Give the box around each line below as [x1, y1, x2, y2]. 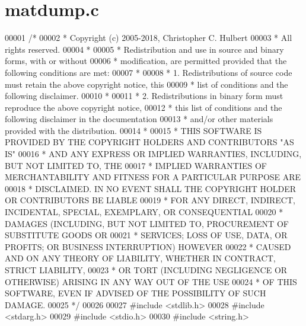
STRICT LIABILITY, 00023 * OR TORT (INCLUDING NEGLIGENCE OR [5, 264, 288, 276]
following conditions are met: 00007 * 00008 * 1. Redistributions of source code [5, 66, 292, 78]
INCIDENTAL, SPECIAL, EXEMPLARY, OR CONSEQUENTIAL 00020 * [5, 206, 283, 218]
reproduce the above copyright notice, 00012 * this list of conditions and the [5, 101, 282, 113]
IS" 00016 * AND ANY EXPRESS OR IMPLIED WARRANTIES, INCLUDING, [5, 148, 302, 160]
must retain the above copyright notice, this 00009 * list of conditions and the [5, 78, 288, 90]
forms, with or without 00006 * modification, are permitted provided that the [5, 55, 287, 67]
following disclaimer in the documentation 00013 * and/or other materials [5, 113, 273, 125]
